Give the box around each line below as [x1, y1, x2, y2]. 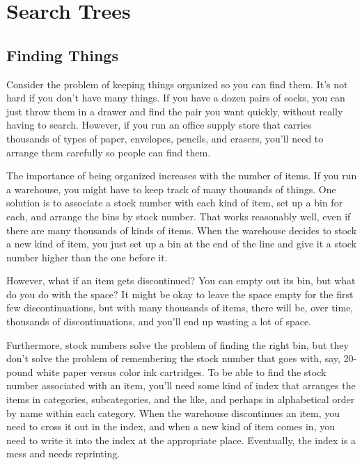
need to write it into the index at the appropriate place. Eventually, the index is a [6, 432, 356, 447]
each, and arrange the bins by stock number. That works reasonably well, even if [6, 209, 351, 223]
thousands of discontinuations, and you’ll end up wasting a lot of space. [6, 314, 312, 329]
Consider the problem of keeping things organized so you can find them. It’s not [6, 76, 348, 91]
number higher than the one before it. [6, 250, 168, 264]
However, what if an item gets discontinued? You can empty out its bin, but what [6, 273, 356, 288]
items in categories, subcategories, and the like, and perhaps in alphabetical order [6, 392, 355, 407]
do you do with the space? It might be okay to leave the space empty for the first [6, 286, 354, 301]
